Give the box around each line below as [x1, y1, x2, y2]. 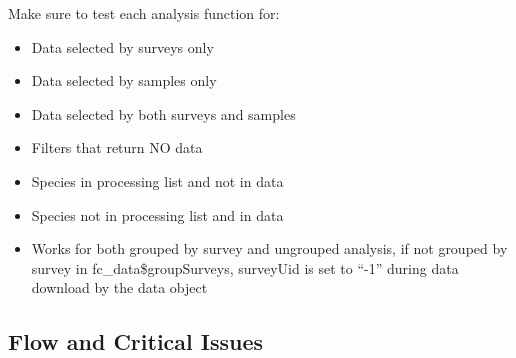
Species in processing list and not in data [31, 170, 284, 191]
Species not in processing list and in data [31, 204, 284, 225]
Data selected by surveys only [31, 36, 214, 57]
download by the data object [31, 277, 208, 298]
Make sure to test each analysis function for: [8, 3, 280, 23]
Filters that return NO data [31, 137, 203, 158]
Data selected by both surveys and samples [31, 103, 296, 124]
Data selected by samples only [31, 70, 217, 91]
